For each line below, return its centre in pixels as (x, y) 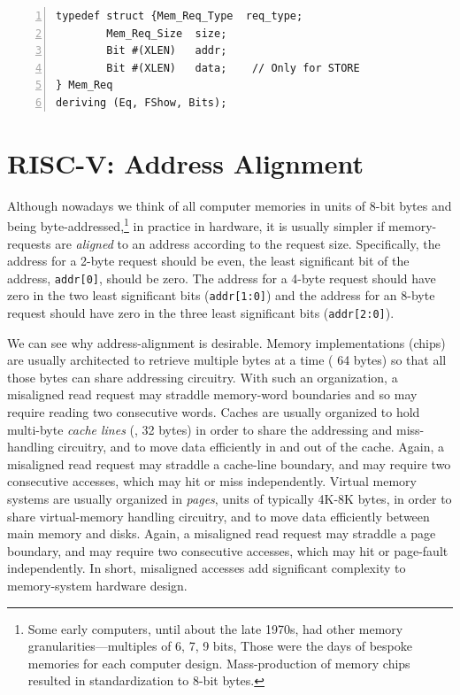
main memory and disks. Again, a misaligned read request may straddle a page (222, 533)
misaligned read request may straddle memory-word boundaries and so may (212, 394)
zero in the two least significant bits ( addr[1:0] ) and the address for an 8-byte (221, 295)
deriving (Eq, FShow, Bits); (142, 102)
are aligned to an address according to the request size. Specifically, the (248, 243)
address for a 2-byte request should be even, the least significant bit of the (208, 261)
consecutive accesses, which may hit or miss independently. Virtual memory (212, 481)
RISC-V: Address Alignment (185, 162)
